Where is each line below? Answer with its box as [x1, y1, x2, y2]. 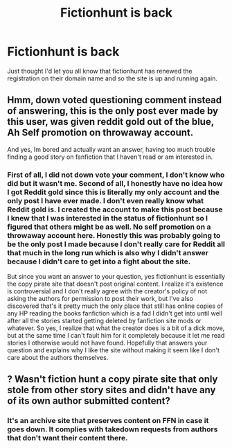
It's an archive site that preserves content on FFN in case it [7, 416, 209, 426]
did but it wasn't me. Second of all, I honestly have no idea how [7, 178, 223, 188]
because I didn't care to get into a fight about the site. [7, 257, 191, 266]
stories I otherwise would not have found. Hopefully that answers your [7, 338, 208, 347]
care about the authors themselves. [7, 354, 109, 362]
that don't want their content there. [7, 433, 128, 443]
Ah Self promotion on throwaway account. [7, 127, 194, 139]
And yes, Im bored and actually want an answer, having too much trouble [7, 145, 215, 153]
